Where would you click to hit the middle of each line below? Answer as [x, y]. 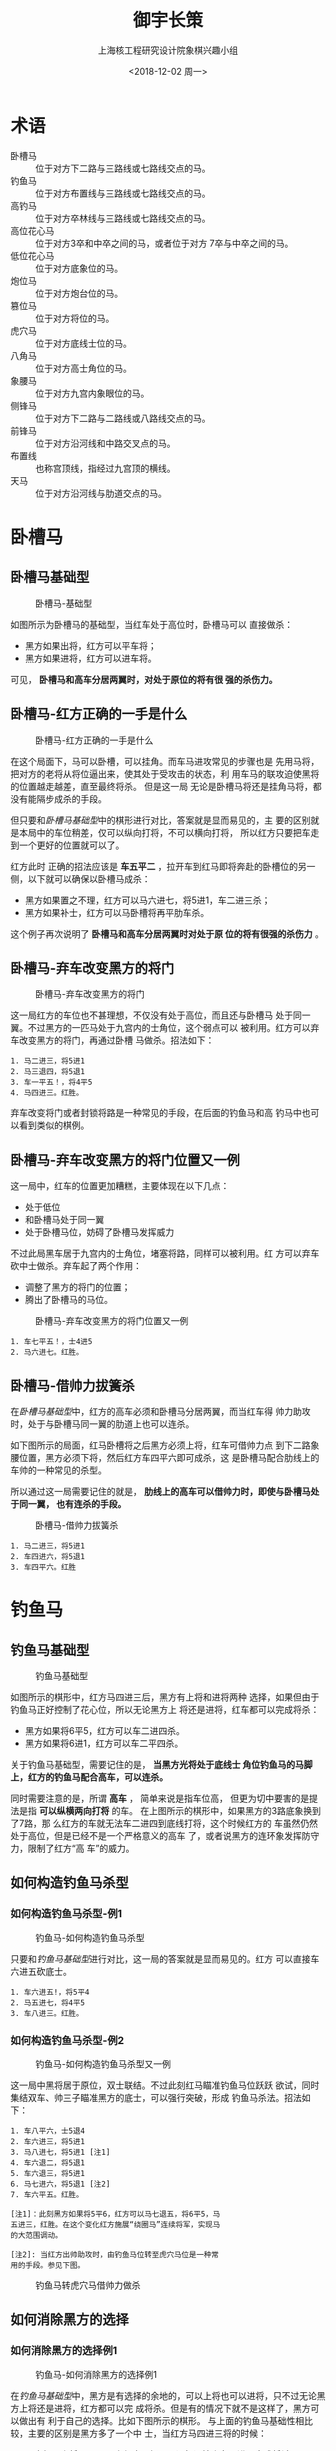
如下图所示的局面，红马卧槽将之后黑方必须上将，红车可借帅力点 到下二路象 [165, 1445]
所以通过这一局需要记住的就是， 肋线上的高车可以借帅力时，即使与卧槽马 [160, 1491]
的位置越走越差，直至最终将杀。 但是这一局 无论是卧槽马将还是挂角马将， [161, 786]
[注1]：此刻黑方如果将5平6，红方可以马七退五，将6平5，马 [115, 2214]
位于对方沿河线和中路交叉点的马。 [105, 443]
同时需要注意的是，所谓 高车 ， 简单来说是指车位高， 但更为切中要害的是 [160, 1798]
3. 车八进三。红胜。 [47, 2013]
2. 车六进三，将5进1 [48, 2141]
